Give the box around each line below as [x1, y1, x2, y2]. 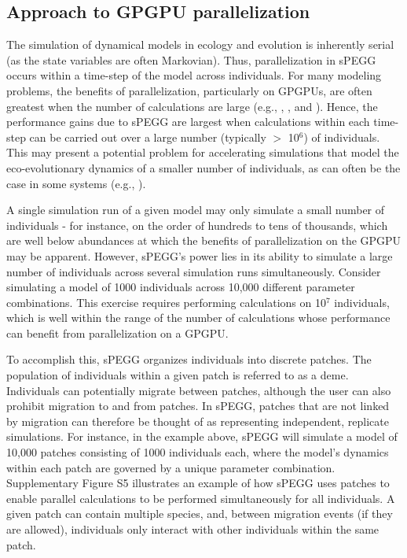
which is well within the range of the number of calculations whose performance [6, 309, 390, 326]
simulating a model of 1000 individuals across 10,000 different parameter [6, 279, 355, 295]
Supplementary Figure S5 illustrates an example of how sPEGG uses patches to [6, 475, 390, 491]
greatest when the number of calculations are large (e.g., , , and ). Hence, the [6, 98, 378, 114]
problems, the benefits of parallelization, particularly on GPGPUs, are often [6, 82, 372, 98]
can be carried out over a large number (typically [29, 128, 266, 145]
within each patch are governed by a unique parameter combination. [6, 459, 335, 475]
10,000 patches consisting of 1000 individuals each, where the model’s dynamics [6, 444, 389, 460]
